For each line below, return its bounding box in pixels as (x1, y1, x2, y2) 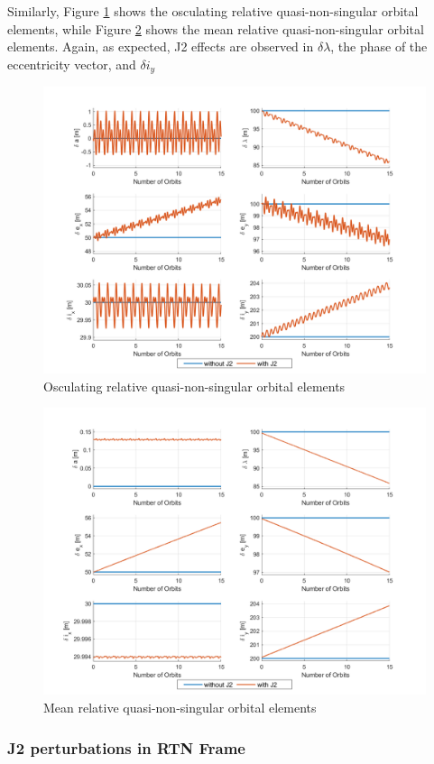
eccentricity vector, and (7, 54, 136, 73)
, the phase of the (330, 37, 428, 56)
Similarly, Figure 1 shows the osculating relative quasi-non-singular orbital (7, 2, 419, 20)
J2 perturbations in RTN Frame (7, 736, 245, 759)
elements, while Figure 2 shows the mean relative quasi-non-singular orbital (7, 19, 424, 38)
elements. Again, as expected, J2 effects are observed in (7, 37, 314, 56)
